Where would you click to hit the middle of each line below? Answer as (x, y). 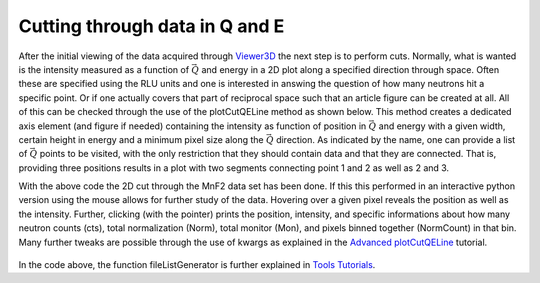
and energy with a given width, (442, 126)
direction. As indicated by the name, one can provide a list (395, 139)
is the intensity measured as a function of (104, 69)
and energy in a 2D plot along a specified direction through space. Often (350, 69)
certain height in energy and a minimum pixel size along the (141, 139)
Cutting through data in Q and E (151, 26)
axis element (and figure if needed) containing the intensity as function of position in (192, 126)
